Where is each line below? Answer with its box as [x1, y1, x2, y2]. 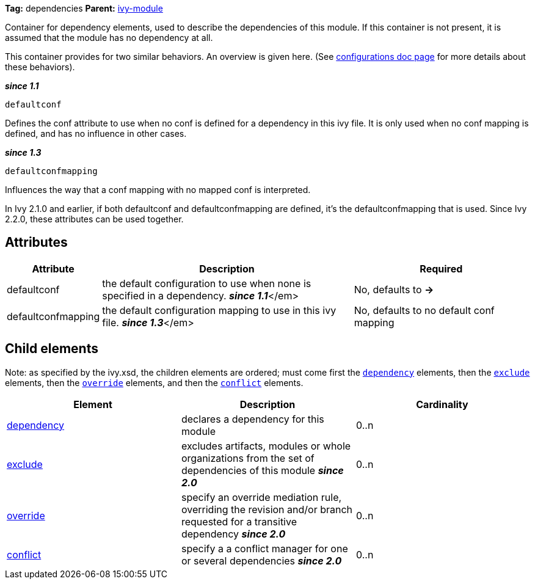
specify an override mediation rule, [181, 491, 342, 503]
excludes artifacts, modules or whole [181, 439, 351, 452]
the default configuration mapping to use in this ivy [102, 304, 337, 316]
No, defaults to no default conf [354, 304, 495, 316]
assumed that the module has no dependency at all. [5, 32, 213, 43]
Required [420, 262, 463, 275]
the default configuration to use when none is [102, 277, 311, 290]
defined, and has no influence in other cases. [5, 128, 187, 139]
